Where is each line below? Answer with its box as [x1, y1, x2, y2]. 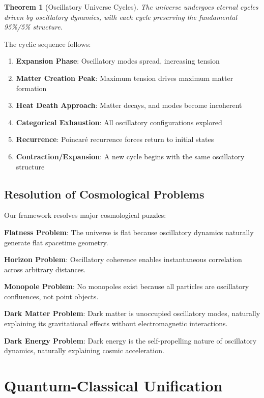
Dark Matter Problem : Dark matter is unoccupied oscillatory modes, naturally [4, 308, 260, 319]
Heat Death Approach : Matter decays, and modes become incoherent [16, 100, 242, 110]
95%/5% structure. [4, 21, 63, 32]
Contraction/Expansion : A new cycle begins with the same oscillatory [16, 151, 245, 161]
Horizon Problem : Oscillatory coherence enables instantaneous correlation [4, 254, 242, 265]
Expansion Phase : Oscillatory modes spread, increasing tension [16, 55, 220, 66]
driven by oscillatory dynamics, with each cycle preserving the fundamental [4, 11, 238, 22]
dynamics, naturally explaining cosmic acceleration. [4, 345, 164, 356]
